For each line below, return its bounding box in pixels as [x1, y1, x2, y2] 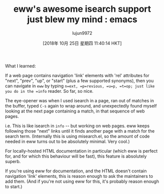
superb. [5, 158, 21, 164]
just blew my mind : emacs [27, 14, 138, 25]
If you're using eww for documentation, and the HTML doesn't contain [5, 168, 147, 174]
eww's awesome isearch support [13, 3, 151, 15]
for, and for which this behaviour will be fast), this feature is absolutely [5, 153, 147, 159]
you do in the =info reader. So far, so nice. [5, 88, 94, 94]
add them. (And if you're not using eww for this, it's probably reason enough [5, 178, 159, 184]
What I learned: [5, 63, 36, 69]
